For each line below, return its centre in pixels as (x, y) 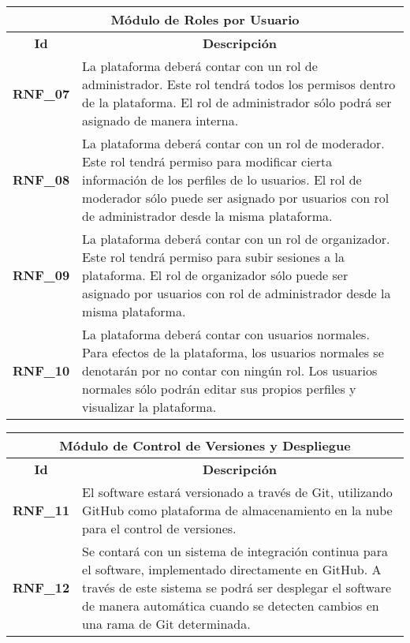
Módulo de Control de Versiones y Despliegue (205, 445)
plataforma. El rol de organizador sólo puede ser (215, 275)
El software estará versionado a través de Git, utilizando (237, 492)
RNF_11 (41, 510)
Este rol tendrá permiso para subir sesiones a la (214, 257)
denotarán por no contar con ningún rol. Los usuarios (230, 370)
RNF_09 (41, 275)
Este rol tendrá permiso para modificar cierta (207, 161)
